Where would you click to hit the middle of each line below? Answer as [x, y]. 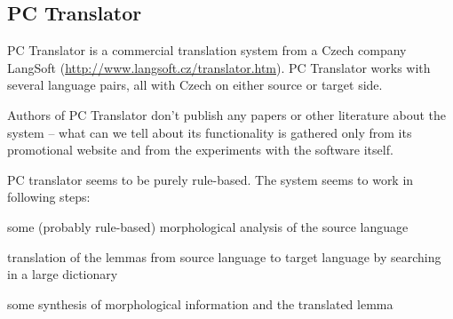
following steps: [49, 197]
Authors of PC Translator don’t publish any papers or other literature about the [227, 114]
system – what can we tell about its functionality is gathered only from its [210, 132]
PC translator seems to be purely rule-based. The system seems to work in [211, 179]
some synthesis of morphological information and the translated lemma [200, 303]
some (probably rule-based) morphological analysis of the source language [208, 226]
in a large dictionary [63, 274]
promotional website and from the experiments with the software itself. [200, 150]
